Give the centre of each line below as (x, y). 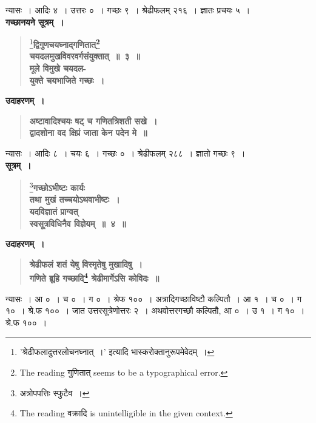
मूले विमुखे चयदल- (58, 68)
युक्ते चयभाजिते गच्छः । (67, 80)
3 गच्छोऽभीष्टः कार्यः (57, 187)
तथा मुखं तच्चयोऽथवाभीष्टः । (75, 199)
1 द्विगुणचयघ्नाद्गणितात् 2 (65, 43)
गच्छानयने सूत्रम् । (35, 22)
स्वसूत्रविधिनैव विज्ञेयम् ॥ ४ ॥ (78, 223)
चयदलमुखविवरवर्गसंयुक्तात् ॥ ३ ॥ (85, 56)
